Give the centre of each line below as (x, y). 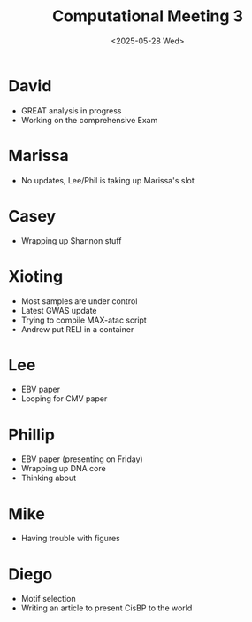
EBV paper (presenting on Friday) (82, 459)
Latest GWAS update (59, 310)
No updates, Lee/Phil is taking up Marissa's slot (108, 180)
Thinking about (49, 478)
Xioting (36, 276)
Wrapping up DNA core (64, 469)
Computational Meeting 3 (148, 16)
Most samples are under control (79, 301)
